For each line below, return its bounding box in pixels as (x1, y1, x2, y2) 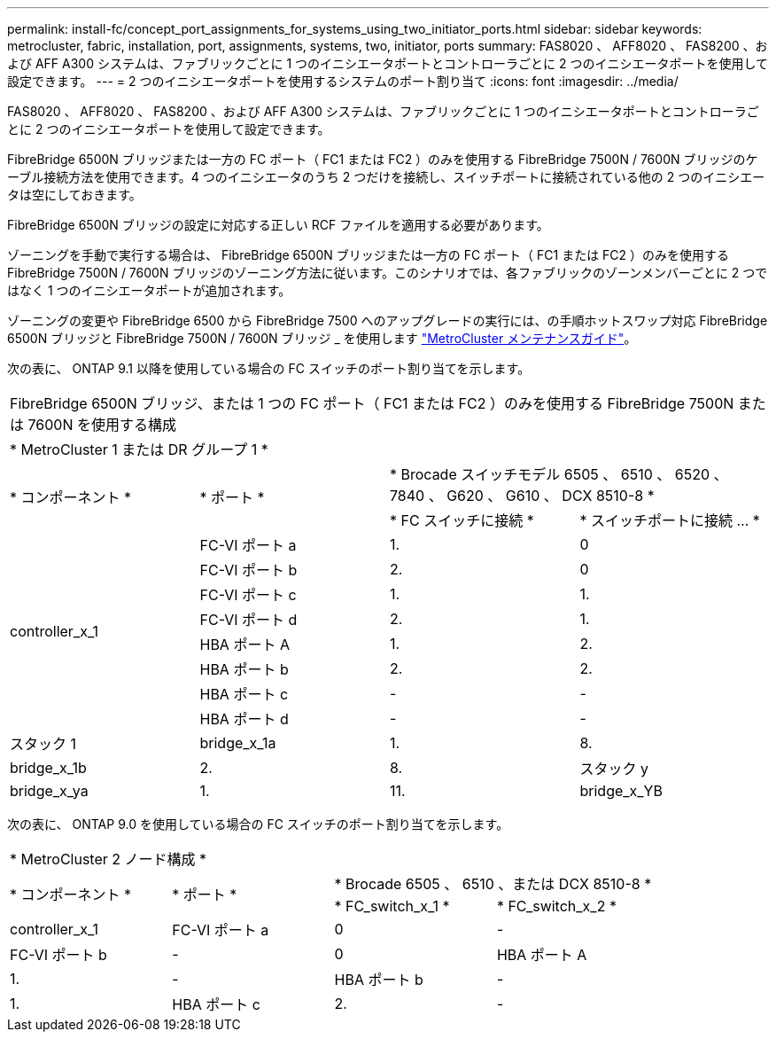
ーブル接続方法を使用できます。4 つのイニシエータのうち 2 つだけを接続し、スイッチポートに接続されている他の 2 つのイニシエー (7, 169, 765, 184)
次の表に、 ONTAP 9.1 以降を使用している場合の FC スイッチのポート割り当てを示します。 (7, 361, 531, 376)
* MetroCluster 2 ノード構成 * (10, 850, 207, 868)
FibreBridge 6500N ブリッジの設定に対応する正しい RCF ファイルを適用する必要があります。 (7, 217, 549, 232)
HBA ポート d (199, 710, 289, 728)
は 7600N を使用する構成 (10, 416, 176, 434)
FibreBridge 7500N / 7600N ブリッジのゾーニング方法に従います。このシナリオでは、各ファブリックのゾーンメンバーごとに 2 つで (7, 265, 768, 280)
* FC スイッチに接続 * (390, 512, 534, 529)
